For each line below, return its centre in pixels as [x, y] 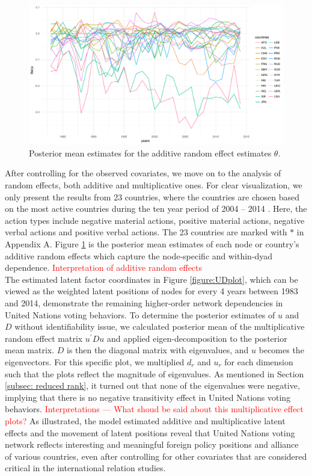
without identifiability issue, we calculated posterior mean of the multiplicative [160, 326]
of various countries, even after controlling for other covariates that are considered [156, 456]
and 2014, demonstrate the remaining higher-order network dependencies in [144, 303]
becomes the [281, 350]
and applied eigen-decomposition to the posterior [197, 338]
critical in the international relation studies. [85, 468]
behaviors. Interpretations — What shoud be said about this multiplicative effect [154, 409]
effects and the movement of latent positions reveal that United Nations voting [150, 432]
